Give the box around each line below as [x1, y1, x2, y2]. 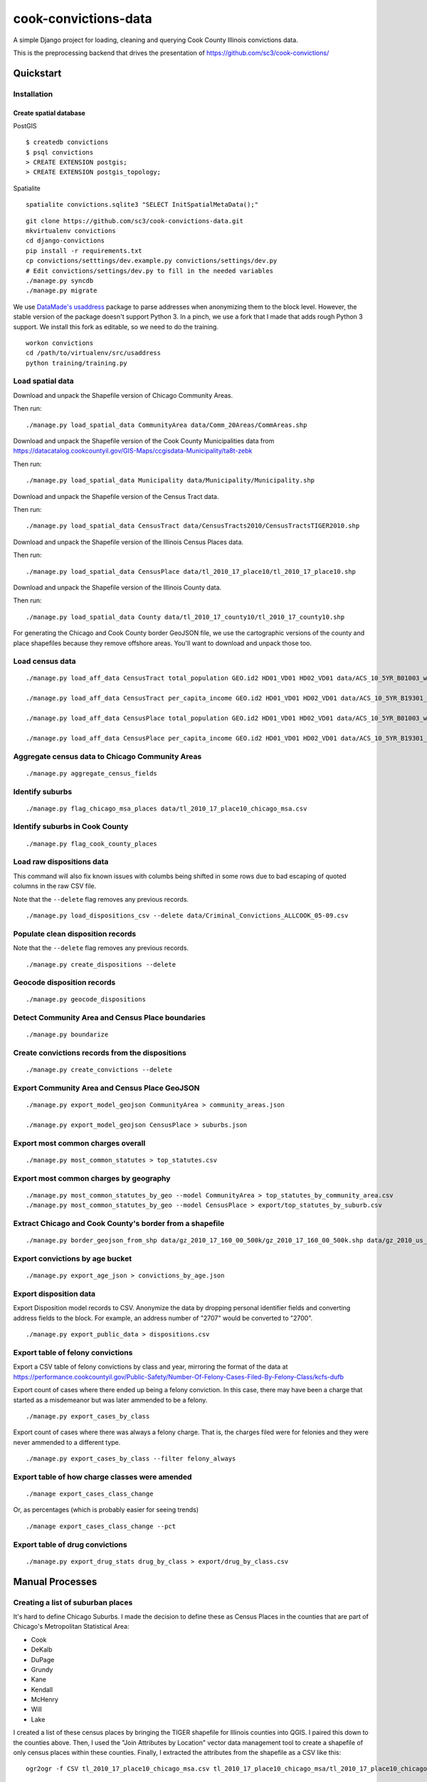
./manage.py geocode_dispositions [26, 995, 146, 1004]
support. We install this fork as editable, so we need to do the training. [13, 322, 218, 331]
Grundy [31, 1665, 53, 1674]
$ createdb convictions [26, 138, 109, 146]
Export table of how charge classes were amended [13, 1472, 192, 1482]
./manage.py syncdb [26, 277, 94, 284]
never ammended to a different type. [13, 1438, 121, 1446]
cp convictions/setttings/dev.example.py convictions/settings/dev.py [26, 257, 278, 265]
